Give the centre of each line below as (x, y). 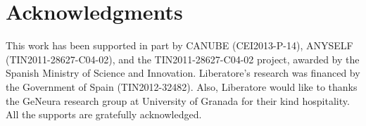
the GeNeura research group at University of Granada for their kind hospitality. (178, 100)
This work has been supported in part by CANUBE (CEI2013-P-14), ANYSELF (179, 45)
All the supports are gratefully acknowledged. (104, 114)
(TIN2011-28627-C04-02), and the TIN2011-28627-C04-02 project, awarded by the (183, 59)
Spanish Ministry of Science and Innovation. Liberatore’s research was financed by (183, 73)
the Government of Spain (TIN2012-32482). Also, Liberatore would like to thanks (182, 86)
